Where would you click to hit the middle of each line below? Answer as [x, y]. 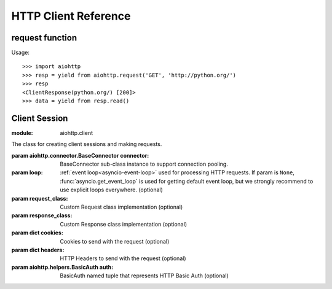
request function [44, 38]
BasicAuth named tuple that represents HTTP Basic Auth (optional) [144, 276]
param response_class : [42, 215]
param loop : [27, 172]
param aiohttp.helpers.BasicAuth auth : [62, 267]
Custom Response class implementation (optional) [124, 224]
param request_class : [40, 198]
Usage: [21, 53]
